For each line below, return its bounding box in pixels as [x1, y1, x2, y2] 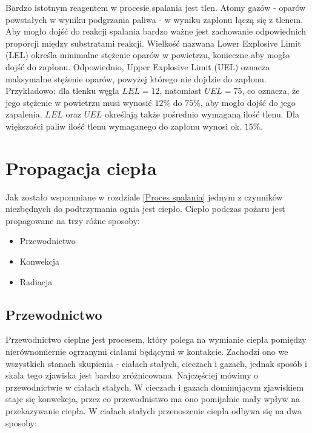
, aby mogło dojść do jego [200, 96, 296, 108]
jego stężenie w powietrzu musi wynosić [5, 96, 152, 108]
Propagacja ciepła [5, 155, 157, 180]
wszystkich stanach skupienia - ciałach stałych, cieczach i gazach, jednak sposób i [5, 357, 307, 369]
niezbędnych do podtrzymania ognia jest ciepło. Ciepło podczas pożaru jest [5, 202, 285, 215]
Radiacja [19, 275, 53, 288]
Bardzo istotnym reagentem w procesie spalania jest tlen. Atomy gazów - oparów [5, 1, 306, 13]
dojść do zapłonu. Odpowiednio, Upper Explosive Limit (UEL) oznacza [5, 60, 270, 73]
